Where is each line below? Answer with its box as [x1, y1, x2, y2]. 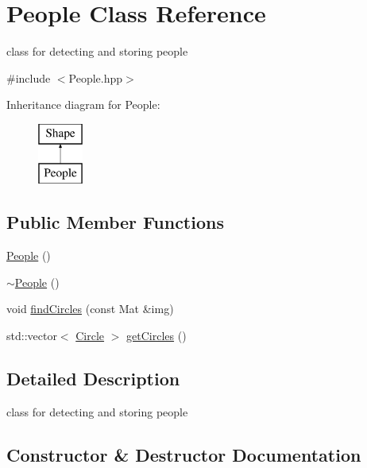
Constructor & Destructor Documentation [6, 442, 361, 466]
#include [6, 69, 51, 86]
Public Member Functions [6, 210, 224, 234]
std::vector [6, 327, 57, 344]
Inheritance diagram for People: [6, 96, 160, 113]
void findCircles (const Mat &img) [6, 300, 174, 317]
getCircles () [126, 327, 187, 344]
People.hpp [68, 69, 123, 86]
